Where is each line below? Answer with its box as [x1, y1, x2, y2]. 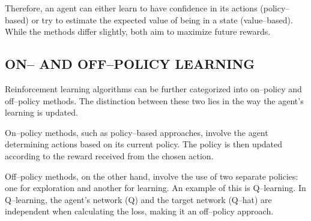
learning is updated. [5, 106, 78, 119]
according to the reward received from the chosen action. [5, 149, 214, 162]
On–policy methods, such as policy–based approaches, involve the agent [5, 126, 268, 138]
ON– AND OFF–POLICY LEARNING [5, 55, 255, 73]
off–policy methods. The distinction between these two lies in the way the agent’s [5, 94, 304, 107]
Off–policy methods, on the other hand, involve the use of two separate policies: [5, 169, 298, 182]
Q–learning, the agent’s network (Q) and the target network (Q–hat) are [5, 193, 272, 205]
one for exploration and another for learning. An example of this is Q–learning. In [5, 181, 306, 194]
